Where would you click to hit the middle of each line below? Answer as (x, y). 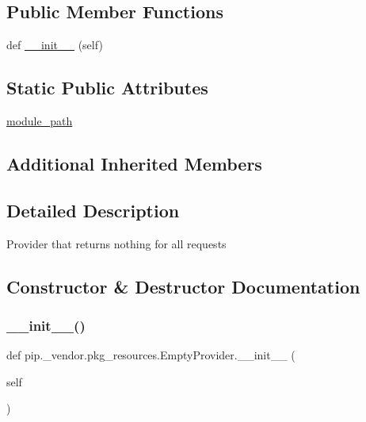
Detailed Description (93, 210)
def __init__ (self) (55, 45)
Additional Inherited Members (134, 163)
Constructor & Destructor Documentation (183, 286)
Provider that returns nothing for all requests (116, 243)
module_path (40, 121)
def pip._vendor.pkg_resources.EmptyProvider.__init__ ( (151, 355)
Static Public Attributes (107, 88)
